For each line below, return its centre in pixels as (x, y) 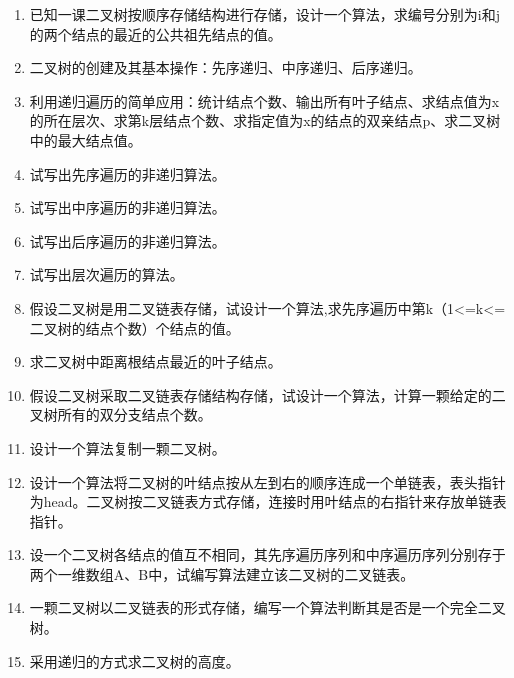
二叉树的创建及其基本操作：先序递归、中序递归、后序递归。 (225, 67)
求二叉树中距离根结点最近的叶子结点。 (155, 361)
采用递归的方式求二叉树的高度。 (134, 660)
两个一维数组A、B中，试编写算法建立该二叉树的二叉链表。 (222, 573)
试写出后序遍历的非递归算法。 (127, 240)
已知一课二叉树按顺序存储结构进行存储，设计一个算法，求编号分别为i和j (264, 14)
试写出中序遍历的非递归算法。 (127, 207)
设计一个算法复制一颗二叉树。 (127, 447)
